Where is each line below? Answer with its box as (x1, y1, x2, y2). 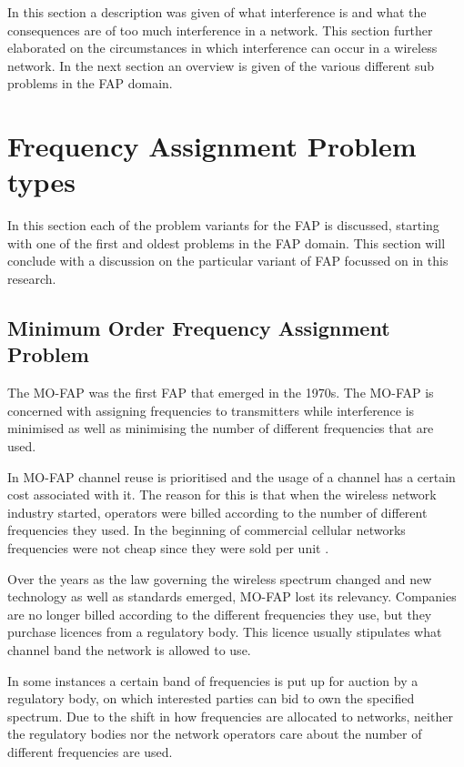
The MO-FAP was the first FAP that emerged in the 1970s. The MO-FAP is (7, 383, 434, 402)
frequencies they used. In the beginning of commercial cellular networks (7, 520, 406, 540)
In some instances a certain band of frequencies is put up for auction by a (7, 671, 419, 690)
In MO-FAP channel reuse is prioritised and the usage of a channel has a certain (7, 467, 456, 486)
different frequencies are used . (7, 742, 173, 761)
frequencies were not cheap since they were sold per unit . (7, 539, 329, 557)
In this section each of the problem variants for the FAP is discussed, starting (7, 216, 439, 235)
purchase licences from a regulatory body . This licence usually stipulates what (7, 622, 442, 641)
